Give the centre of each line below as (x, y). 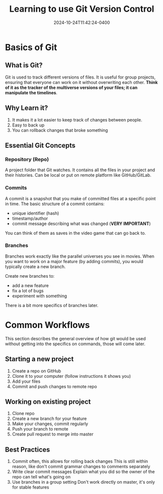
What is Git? (24, 65)
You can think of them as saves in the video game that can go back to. (75, 233)
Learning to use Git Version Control (82, 9)
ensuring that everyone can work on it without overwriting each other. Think (81, 82)
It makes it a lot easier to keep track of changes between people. (77, 120)
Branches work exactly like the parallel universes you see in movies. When (80, 256)
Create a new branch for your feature (49, 419)
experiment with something (39, 296)
